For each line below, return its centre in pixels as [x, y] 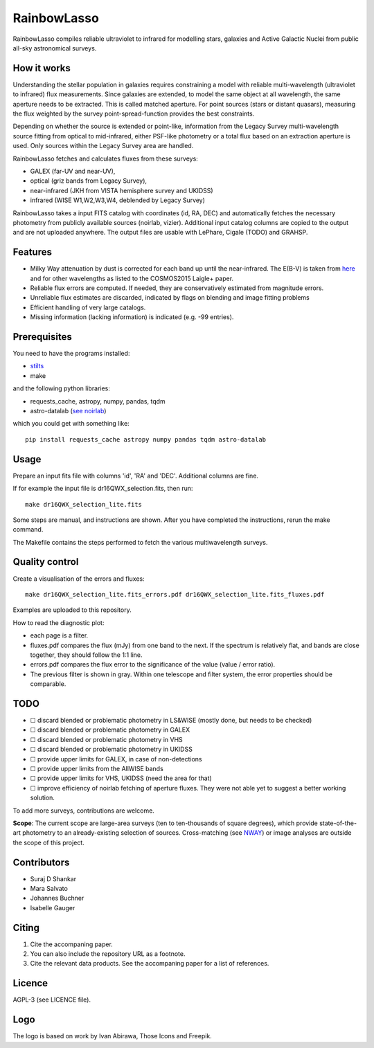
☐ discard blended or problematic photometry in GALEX [110, 730]
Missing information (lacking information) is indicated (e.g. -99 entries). [132, 317]
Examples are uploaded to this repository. [72, 610]
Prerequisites [42, 337]
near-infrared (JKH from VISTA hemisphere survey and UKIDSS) [122, 190]
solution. [43, 798]
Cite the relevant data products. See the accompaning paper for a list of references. [150, 964]
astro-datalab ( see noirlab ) [68, 411]
